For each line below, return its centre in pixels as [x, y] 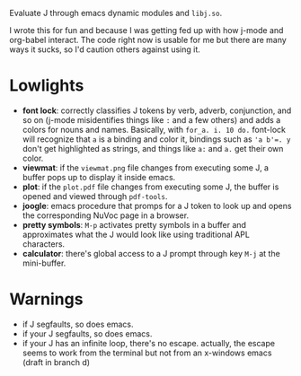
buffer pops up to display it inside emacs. [99, 177]
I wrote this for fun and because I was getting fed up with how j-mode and [146, 30]
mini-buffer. [44, 263]
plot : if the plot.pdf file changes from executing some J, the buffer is [150, 187]
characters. [44, 244]
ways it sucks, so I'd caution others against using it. [105, 49]
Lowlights [47, 86]
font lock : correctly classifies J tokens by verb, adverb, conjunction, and [157, 110]
